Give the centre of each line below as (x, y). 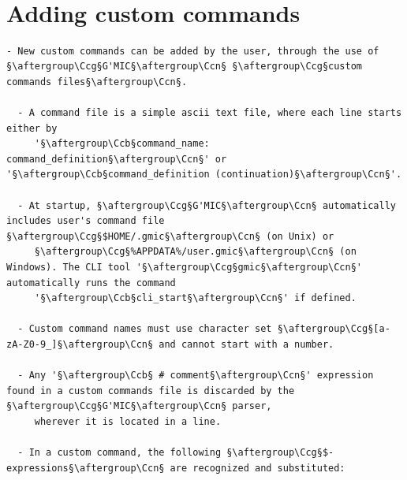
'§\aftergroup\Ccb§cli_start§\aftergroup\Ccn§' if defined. (195, 298)
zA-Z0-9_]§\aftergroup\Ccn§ (80, 344)
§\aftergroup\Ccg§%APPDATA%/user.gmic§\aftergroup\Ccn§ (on (195, 252)
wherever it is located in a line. (128, 421)
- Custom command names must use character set (145, 329)
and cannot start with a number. (246, 344)
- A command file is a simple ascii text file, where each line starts (210, 113)
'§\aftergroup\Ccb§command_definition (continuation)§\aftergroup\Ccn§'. (204, 175)
